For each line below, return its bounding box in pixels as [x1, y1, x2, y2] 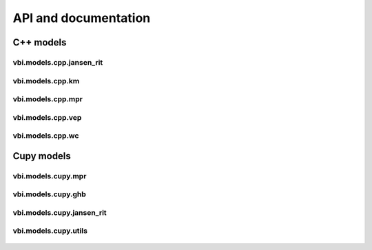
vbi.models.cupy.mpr [12, 171, 87, 180]
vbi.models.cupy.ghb [12, 189, 86, 199]
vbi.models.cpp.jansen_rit [12, 57, 103, 67]
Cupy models [12, 150, 72, 162]
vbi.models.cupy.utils [12, 226, 87, 236]
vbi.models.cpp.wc [12, 131, 79, 140]
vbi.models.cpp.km [12, 76, 80, 85]
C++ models [12, 37, 67, 48]
